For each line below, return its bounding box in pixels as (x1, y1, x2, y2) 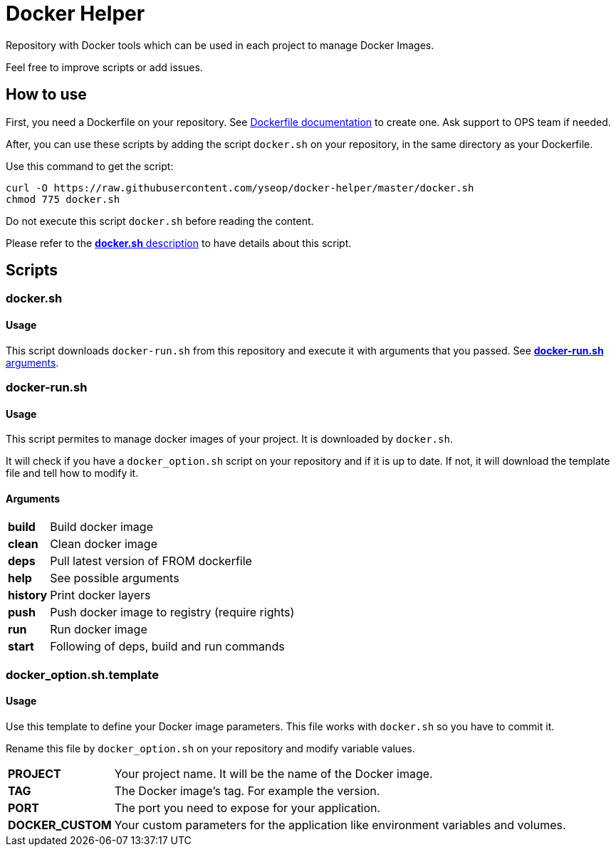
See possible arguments (50, 571, 179, 586)
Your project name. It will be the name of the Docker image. (114, 767, 433, 782)
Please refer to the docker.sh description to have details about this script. (6, 236, 352, 249)
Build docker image (50, 520, 153, 535)
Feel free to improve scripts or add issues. (6, 61, 203, 73)
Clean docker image (50, 537, 157, 552)
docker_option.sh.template (6, 667, 159, 682)
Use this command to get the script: (6, 159, 174, 172)
